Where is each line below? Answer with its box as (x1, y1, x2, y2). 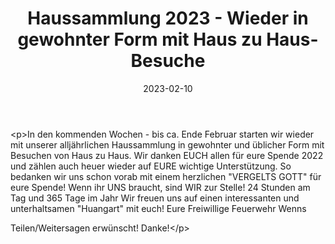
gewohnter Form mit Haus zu (17, 28, 263, 51)
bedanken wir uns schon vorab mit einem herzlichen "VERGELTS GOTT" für (10, 170, 322, 182)
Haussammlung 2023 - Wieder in (27, 7, 309, 30)
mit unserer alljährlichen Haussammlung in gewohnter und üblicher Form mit (10, 138, 325, 151)
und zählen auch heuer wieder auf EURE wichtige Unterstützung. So (10, 160, 292, 172)
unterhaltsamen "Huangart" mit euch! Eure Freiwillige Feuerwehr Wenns (10, 202, 307, 214)
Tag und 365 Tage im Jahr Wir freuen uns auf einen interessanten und (10, 192, 300, 204)
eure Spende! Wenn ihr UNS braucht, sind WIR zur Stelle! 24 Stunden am (10, 181, 311, 193)
